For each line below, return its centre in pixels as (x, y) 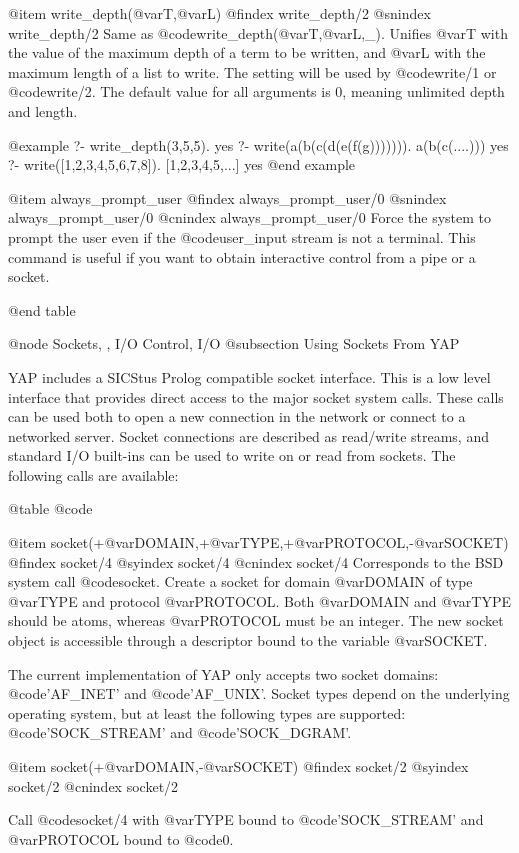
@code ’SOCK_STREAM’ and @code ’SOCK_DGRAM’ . (180, 732)
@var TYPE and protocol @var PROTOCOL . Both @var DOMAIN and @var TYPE (259, 600)
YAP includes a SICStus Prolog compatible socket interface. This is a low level (249, 376)
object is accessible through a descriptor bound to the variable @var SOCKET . (248, 640)
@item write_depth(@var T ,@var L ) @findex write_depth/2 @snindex (219, 13)
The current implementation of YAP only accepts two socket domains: (223, 673)
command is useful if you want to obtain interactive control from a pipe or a (242, 256)
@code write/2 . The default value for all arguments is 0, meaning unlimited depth (256, 91)
